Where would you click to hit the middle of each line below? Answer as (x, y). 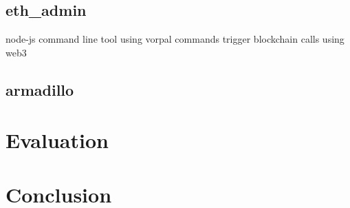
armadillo (40, 89)
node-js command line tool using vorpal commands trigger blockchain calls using (175, 39)
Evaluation (57, 140)
